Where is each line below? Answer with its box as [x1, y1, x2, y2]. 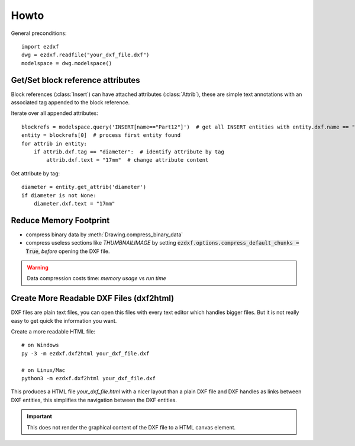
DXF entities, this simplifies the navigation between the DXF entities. [11, 396, 177, 403]
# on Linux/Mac [21, 367, 66, 373]
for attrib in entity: [21, 140, 88, 147]
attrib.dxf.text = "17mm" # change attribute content [46, 157, 209, 163]
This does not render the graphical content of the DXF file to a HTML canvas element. [27, 423, 236, 431]
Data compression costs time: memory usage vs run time [27, 275, 166, 282]
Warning [27, 264, 49, 271]
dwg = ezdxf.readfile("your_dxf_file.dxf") [21, 52, 150, 59]
